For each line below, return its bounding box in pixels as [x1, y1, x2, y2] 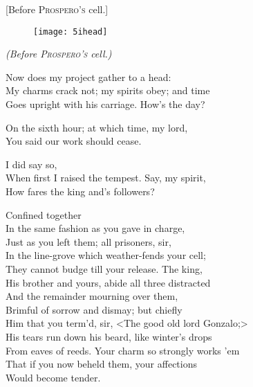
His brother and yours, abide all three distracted [6, 275, 211, 289]
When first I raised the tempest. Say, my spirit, [6, 170, 206, 185]
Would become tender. [6, 370, 101, 384]
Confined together [6, 207, 82, 222]
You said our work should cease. [6, 134, 142, 148]
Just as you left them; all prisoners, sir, [6, 234, 171, 249]
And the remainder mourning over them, [6, 289, 178, 303]
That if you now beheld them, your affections [6, 357, 198, 371]
